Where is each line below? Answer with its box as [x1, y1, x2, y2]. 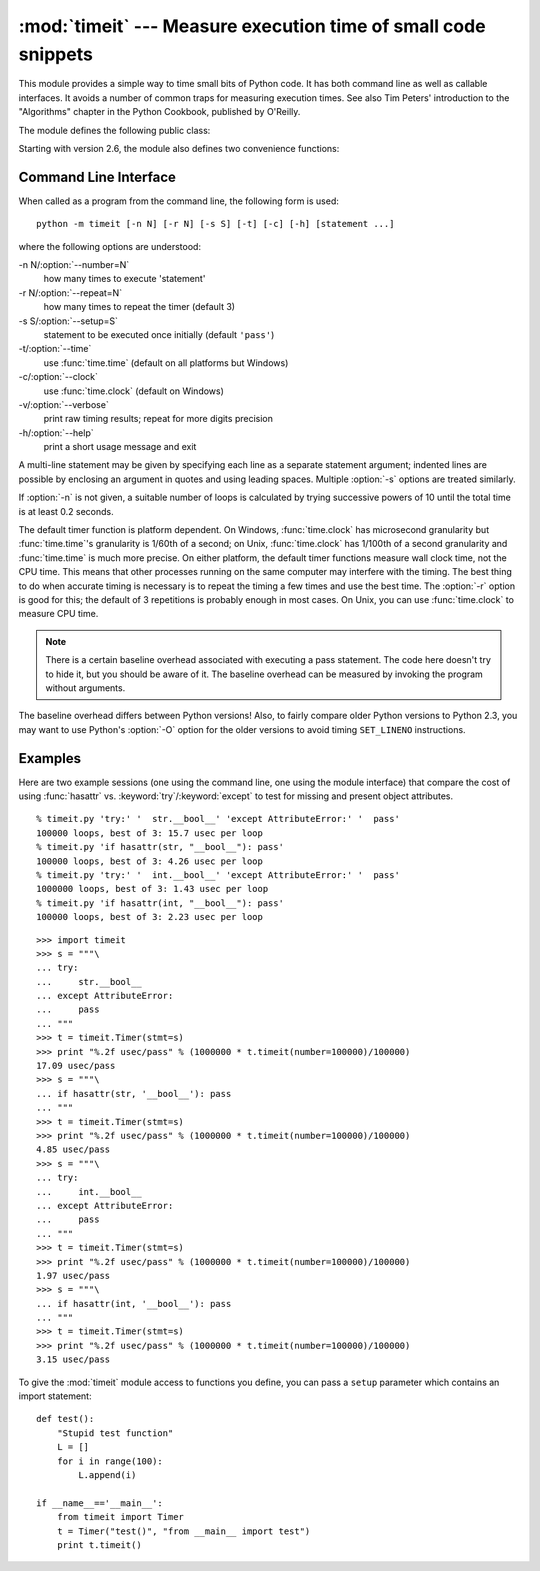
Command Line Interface [18, 168, 177, 185]
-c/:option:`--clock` [18, 371, 99, 383]
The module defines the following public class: [18, 124, 211, 136]
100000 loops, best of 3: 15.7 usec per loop [36, 827, 264, 839]
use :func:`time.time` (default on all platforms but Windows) [43, 356, 289, 369]
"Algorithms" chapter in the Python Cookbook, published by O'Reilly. [18, 106, 301, 118]
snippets [18, 43, 94, 65]
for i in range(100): [56, 1455, 164, 1467]
